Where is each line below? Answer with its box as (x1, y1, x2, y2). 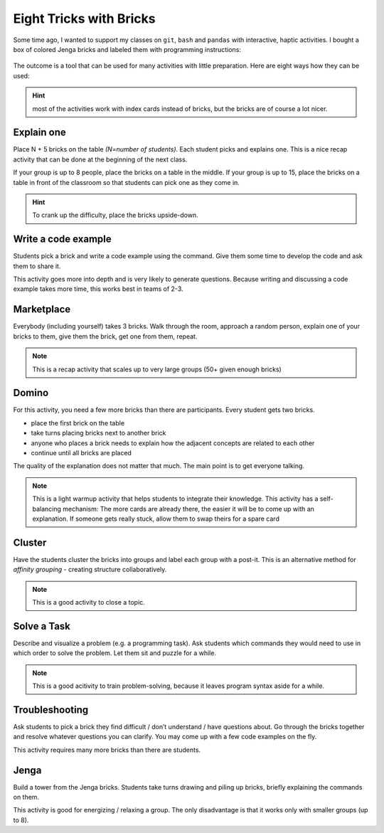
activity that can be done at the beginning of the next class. (13, 155, 188, 164)
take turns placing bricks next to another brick (31, 429, 166, 437)
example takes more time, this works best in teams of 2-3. (13, 285, 184, 293)
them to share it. (13, 262, 61, 270)
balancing (32, 504, 62, 513)
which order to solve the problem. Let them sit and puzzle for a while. (13, 649, 217, 657)
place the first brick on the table (31, 418, 124, 427)
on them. (13, 793, 39, 802)
